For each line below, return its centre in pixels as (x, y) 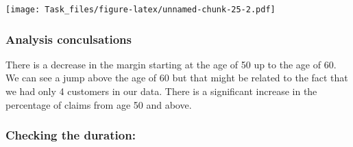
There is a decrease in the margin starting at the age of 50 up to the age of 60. (171, 64)
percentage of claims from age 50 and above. (99, 104)
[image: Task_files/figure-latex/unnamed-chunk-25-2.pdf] (141, 10)
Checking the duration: (71, 135)
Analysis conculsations (69, 39)
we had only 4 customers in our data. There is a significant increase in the (161, 91)
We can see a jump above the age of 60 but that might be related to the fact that (177, 78)
